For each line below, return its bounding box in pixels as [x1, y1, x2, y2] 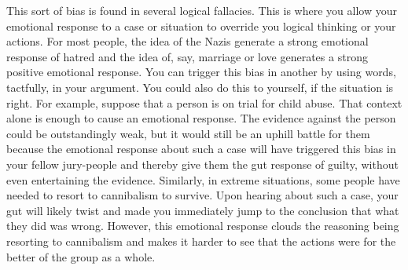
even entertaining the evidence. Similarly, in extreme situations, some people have [6, 171, 400, 188]
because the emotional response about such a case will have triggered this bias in [6, 140, 396, 157]
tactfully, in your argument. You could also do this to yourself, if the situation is [6, 78, 394, 95]
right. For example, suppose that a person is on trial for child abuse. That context [6, 94, 402, 111]
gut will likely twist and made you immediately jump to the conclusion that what [6, 202, 399, 218]
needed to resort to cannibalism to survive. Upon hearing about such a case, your [6, 187, 399, 203]
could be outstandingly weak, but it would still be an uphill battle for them [6, 125, 370, 141]
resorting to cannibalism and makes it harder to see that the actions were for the [6, 232, 396, 249]
